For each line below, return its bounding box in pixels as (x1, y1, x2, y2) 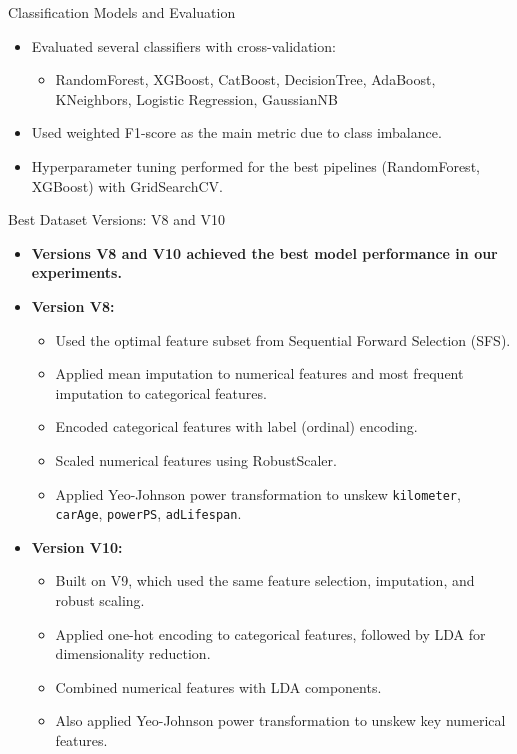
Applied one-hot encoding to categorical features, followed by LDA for (55, 623, 486, 644)
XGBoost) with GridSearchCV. (31, 175, 223, 196)
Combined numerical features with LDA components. (55, 676, 382, 697)
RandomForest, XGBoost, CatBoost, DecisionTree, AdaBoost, (55, 69, 436, 90)
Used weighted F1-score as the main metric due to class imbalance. (31, 122, 442, 143)
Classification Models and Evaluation (8, 2, 236, 22)
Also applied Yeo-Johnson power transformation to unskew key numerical (55, 710, 506, 731)
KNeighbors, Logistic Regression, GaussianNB (55, 88, 338, 109)
